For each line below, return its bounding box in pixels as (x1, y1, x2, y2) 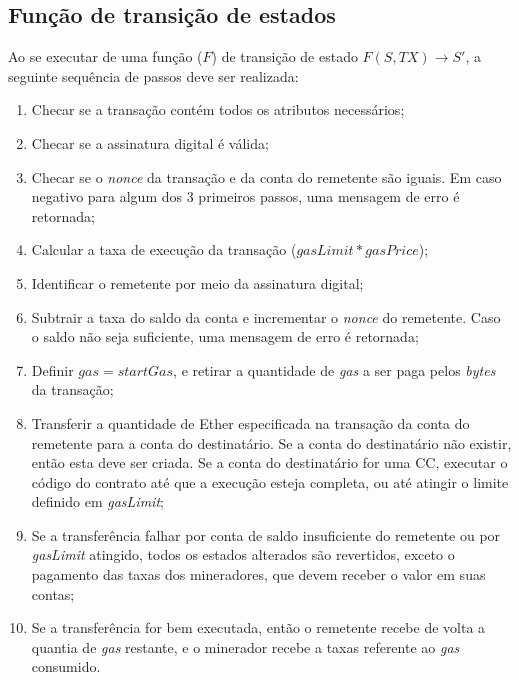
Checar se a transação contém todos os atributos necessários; (31, 99, 405, 120)
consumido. (31, 656, 101, 677)
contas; (31, 583, 75, 604)
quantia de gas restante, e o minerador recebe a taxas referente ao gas (31, 636, 460, 657)
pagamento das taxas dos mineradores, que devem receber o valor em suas (31, 564, 486, 585)
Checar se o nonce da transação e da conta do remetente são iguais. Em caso (31, 166, 502, 187)
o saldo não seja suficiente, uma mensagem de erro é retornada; (31, 326, 419, 347)
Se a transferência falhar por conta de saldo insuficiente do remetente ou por (31, 524, 501, 545)
